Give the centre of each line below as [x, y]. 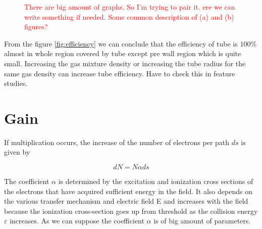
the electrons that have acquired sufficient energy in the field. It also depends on [128, 191]
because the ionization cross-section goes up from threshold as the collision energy [131, 211]
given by [17, 152]
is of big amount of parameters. [202, 221]
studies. [16, 83]
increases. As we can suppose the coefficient [77, 221]
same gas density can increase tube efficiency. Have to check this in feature [120, 73]
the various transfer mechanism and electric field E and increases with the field [126, 201]
